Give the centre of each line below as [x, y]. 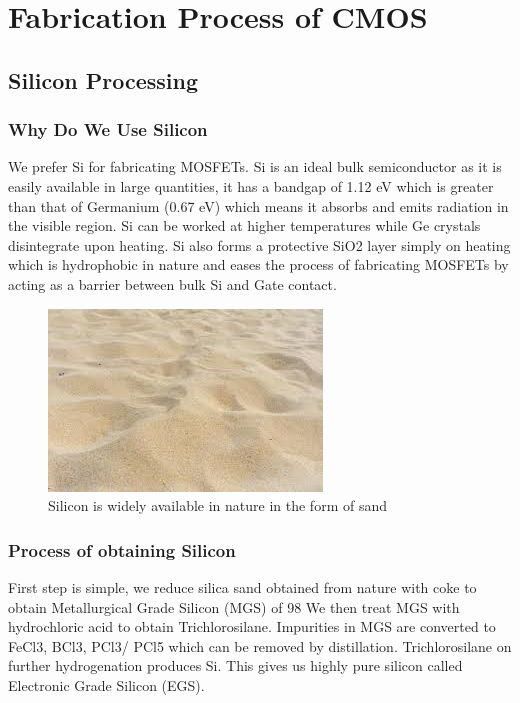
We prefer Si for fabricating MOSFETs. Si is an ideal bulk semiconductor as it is [255, 166]
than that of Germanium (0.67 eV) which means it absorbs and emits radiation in [258, 205]
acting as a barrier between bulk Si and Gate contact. [172, 283]
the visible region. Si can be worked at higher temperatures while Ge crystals [244, 225]
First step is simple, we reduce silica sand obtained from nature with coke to [242, 586]
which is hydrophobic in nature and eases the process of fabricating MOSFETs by [258, 264]
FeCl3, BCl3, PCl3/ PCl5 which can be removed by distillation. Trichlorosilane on [260, 645]
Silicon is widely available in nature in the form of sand [217, 505]
